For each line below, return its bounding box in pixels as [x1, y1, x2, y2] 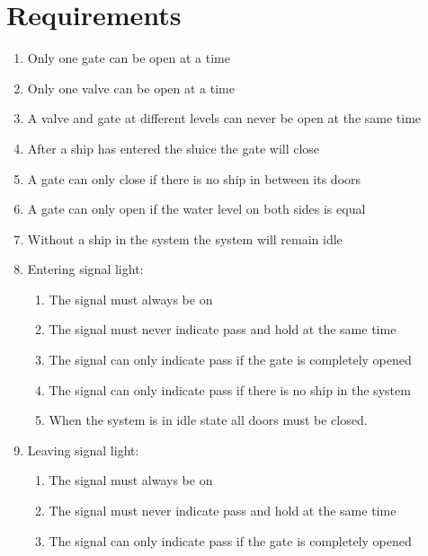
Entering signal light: [27, 260, 144, 278]
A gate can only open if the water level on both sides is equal [27, 199, 366, 218]
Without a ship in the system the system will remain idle [27, 229, 343, 248]
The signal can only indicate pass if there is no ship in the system [49, 380, 411, 399]
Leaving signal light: [27, 440, 139, 459]
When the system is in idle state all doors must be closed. [49, 410, 368, 429]
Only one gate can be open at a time [27, 49, 230, 67]
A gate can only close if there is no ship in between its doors [27, 169, 361, 188]
